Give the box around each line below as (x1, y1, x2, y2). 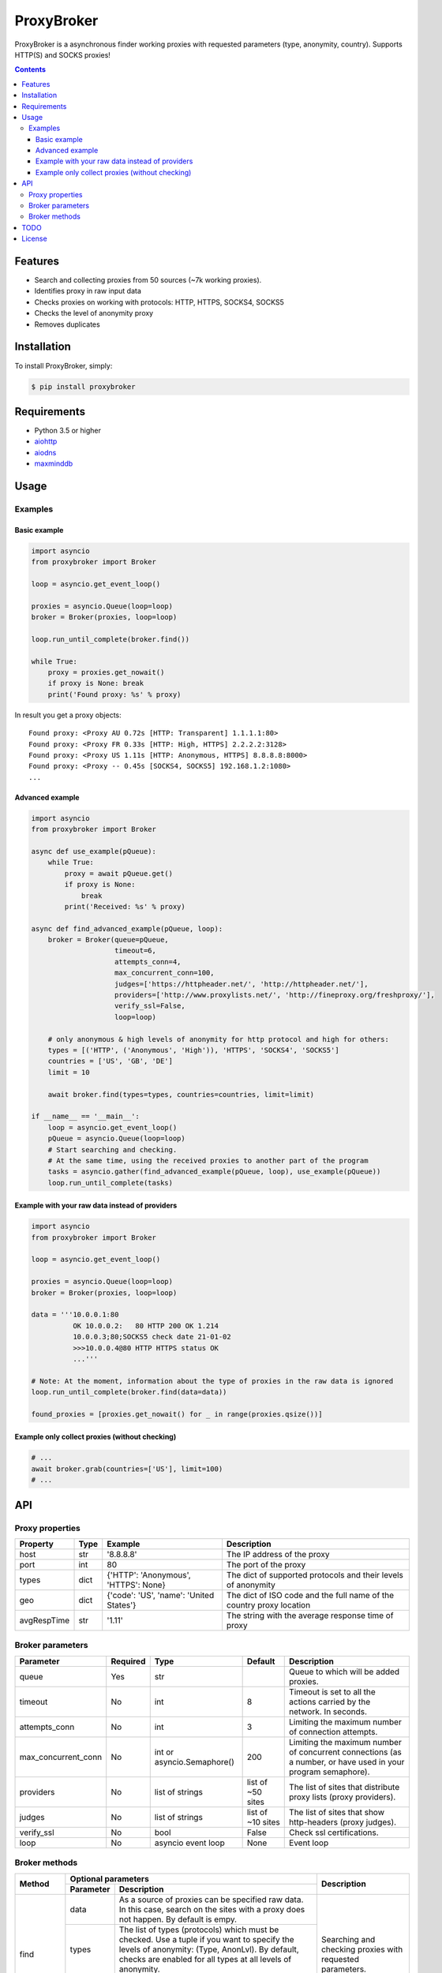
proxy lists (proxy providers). (289, 1791, 396, 1803)
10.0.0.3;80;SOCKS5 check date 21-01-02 (72, 1332, 232, 1342)
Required (110, 1656, 146, 1667)
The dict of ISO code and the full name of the (226, 1590, 395, 1600)
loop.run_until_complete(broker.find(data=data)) (31, 1387, 227, 1397)
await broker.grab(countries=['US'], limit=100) (31, 1464, 223, 1473)
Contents (14, 65, 47, 74)
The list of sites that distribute (289, 1781, 400, 1792)
